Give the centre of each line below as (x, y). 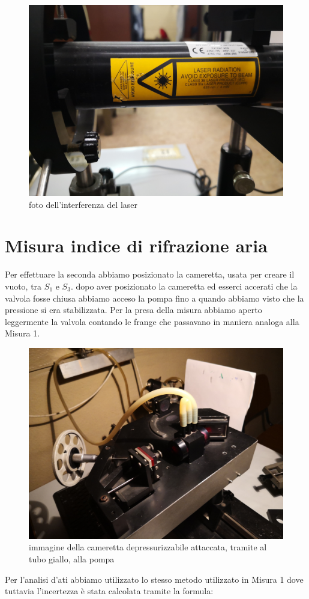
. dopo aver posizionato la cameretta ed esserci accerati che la (184, 286)
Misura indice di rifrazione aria (136, 245)
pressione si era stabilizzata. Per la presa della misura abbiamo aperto (133, 310)
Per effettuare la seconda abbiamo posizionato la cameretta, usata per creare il (150, 274)
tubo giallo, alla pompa (72, 559)
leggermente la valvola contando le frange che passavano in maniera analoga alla (152, 321)
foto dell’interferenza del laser (83, 204)
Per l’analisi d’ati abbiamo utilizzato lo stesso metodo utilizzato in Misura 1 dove (154, 579)
